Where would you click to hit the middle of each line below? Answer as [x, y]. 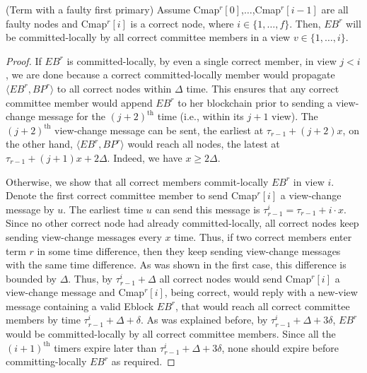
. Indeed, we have [145, 157]
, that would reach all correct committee [263, 306]
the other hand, [39, 144]
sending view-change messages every [84, 236]
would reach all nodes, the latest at [204, 144]
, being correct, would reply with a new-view [261, 292]
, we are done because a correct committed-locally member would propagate [170, 75]
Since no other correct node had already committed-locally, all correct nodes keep [182, 223]
